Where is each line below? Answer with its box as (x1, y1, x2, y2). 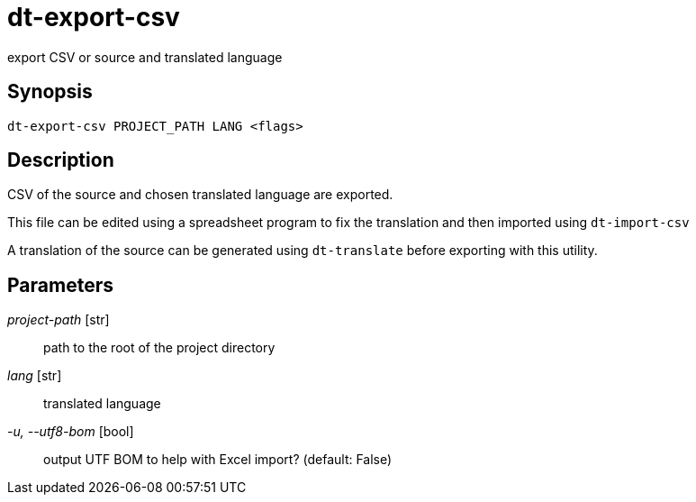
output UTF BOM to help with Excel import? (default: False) (43, 452, 393, 468)
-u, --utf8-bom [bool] (7, 424, 134, 440)
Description (7, 149, 114, 172)
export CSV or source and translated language (7, 49, 283, 65)
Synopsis (7, 80, 93, 104)
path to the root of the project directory (43, 340, 276, 356)
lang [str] (7, 368, 62, 384)
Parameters (7, 273, 113, 297)
